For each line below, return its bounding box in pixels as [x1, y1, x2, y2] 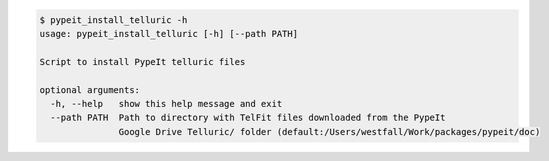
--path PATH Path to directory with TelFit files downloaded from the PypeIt [50, 112, 446, 124]
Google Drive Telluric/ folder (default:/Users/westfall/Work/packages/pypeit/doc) [118, 126, 541, 137]
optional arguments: [39, 84, 140, 95]
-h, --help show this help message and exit [50, 98, 283, 109]
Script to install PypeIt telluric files [39, 56, 246, 67]
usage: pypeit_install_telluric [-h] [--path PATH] [39, 28, 299, 39]
